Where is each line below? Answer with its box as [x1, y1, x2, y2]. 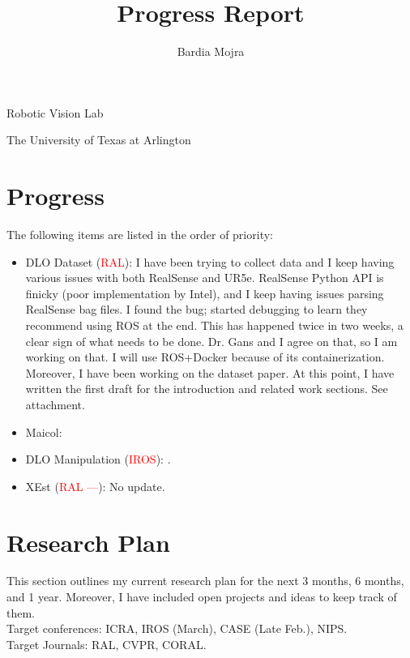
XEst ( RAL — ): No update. [25, 477, 165, 494]
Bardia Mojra [177, 43, 245, 60]
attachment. [25, 395, 85, 412]
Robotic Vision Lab [6, 104, 104, 121]
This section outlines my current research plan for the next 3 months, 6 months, [6, 572, 404, 589]
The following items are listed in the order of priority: [6, 226, 273, 243]
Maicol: [25, 423, 62, 440]
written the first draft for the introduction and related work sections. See [25, 380, 388, 397]
